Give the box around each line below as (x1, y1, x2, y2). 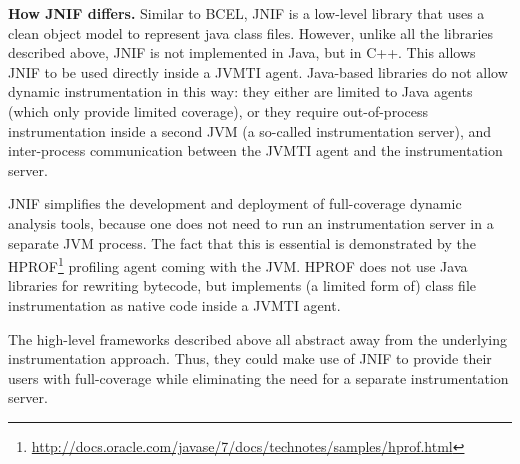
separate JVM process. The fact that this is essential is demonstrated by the (8, 232, 477, 253)
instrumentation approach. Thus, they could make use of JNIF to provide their (8, 348, 492, 369)
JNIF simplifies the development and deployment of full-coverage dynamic (8, 193, 462, 214)
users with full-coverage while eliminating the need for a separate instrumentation (8, 367, 509, 388)
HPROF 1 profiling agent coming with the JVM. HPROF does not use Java (8, 253, 468, 276)
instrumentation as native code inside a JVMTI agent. (8, 294, 341, 315)
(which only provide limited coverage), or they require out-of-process (8, 100, 428, 121)
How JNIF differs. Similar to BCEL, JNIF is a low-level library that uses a (8, 3, 485, 23)
